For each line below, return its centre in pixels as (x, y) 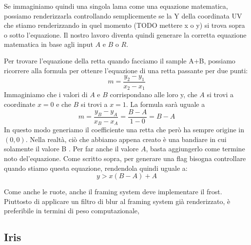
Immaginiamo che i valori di (46, 94)
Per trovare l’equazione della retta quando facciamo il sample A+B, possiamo (120, 60)
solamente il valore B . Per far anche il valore (71, 149)
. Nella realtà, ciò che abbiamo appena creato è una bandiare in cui (126, 139)
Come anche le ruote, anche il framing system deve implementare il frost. (113, 192)
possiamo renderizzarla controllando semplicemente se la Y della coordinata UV (123, 15)
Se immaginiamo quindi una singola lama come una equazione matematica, (116, 6)
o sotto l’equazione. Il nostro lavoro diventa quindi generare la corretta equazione (125, 34)
